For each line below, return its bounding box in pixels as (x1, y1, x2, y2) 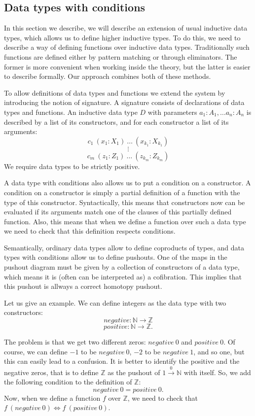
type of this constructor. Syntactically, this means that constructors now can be (4, 197, 245, 207)
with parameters (147, 106, 197, 117)
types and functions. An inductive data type (4, 106, 138, 117)
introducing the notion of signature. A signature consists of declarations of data (4, 97, 245, 107)
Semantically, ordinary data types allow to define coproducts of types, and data (4, 242, 244, 252)
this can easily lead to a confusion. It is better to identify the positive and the (4, 356, 240, 366)
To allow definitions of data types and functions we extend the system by (4, 87, 225, 98)
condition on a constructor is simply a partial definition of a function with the (4, 187, 240, 197)
